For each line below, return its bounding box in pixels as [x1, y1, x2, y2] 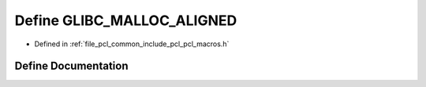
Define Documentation [14, 60, 129, 73]
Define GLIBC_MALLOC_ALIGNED [14, 12, 237, 29]
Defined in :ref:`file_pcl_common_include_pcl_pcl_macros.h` [34, 39, 230, 49]
